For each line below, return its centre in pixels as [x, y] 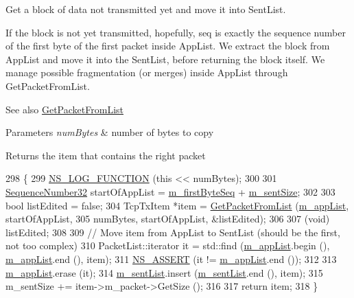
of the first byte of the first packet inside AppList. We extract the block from [168, 46]
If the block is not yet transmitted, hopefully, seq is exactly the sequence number [176, 32]
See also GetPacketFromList [64, 109]
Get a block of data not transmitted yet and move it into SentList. [146, 9]
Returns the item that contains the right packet [106, 155]
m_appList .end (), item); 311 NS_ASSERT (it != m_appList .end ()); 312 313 [171, 259]
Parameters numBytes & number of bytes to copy [110, 132]
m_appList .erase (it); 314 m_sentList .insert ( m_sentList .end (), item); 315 [164, 272]
